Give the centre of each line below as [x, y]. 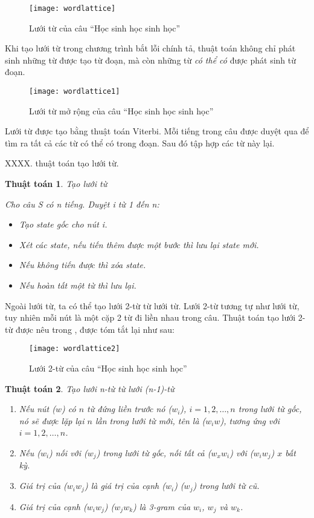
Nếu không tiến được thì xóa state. [82, 265]
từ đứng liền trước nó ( [130, 409]
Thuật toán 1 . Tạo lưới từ [56, 184]
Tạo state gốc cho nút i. [63, 224]
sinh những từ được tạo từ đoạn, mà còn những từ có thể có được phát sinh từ [151, 60]
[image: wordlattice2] [75, 349]
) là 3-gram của [162, 506]
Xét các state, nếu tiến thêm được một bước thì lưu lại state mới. [139, 244]
